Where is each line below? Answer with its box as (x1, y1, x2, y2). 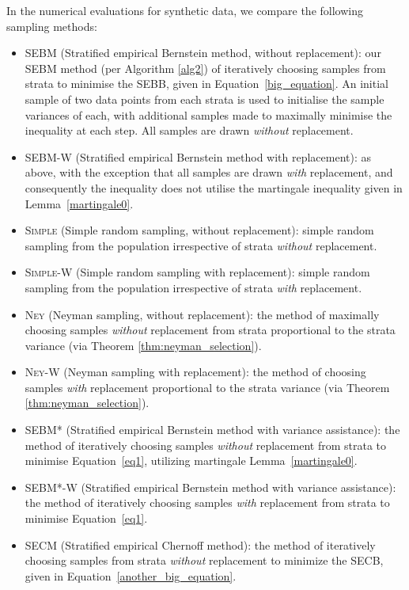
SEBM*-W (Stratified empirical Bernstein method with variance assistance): (25, 478, 396, 495)
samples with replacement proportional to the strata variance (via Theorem (25, 379, 390, 395)
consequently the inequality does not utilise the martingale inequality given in (25, 179, 403, 196)
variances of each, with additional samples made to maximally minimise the (25, 106, 392, 123)
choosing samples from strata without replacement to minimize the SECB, (25, 552, 384, 569)
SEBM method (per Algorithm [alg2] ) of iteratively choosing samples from (25, 59, 386, 76)
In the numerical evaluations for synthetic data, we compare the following (6, 2, 363, 18)
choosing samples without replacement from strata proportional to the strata (25, 322, 396, 338)
